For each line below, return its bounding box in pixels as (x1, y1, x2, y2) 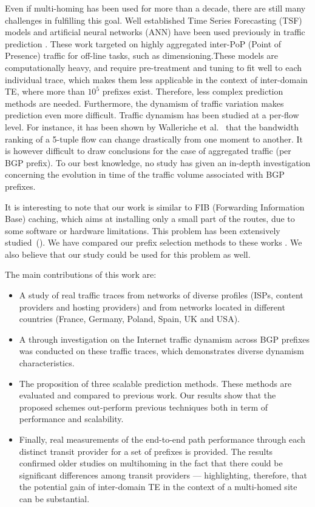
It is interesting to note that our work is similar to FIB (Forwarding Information (5, 200, 305, 213)
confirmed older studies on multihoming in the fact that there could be (19, 457, 283, 469)
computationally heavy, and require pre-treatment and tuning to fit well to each (5, 61, 302, 73)
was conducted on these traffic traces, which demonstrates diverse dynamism (19, 344, 305, 357)
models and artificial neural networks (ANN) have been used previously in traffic (5, 25, 305, 38)
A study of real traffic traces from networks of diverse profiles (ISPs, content (19, 289, 303, 301)
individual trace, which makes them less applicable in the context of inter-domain (5, 73, 308, 86)
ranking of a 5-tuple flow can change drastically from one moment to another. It (5, 132, 303, 145)
